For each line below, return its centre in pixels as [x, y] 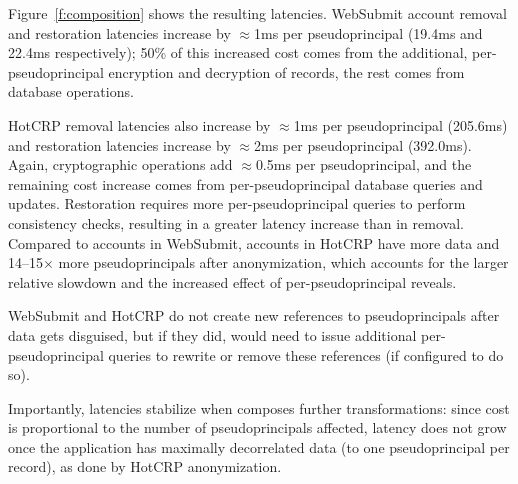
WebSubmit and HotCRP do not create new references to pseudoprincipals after [254, 315]
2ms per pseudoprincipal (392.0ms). [363, 144]
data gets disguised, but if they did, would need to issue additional [212, 334]
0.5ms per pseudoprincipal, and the [363, 164]
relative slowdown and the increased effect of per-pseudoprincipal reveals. [232, 281]
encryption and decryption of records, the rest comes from [286, 71]
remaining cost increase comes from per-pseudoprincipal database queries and [245, 183]
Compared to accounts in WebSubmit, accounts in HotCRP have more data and [254, 242]
